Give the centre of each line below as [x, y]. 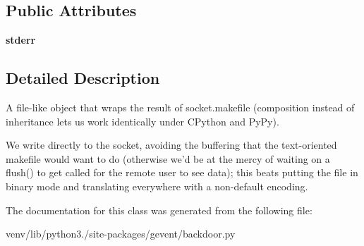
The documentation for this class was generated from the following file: [159, 210]
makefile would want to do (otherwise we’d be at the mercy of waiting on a [168, 158]
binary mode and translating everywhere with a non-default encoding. [157, 186]
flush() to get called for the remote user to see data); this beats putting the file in [182, 172]
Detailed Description [83, 78]
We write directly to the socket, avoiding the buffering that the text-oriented [171, 145]
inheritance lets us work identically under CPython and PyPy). [142, 121]
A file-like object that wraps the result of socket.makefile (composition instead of [180, 107]
